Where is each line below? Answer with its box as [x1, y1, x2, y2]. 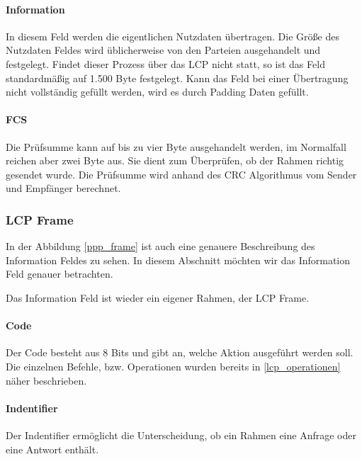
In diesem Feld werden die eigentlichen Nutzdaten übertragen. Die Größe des [6, 28, 339, 43]
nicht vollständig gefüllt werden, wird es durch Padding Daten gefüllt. [6, 84, 309, 99]
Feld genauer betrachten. [6, 266, 113, 281]
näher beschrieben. [6, 373, 87, 387]
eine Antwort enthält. [6, 441, 99, 456]
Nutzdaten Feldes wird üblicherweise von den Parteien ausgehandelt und [6, 42, 321, 57]
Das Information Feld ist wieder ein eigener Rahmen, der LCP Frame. [6, 290, 310, 305]
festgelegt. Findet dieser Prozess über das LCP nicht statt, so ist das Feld [6, 56, 325, 71]
